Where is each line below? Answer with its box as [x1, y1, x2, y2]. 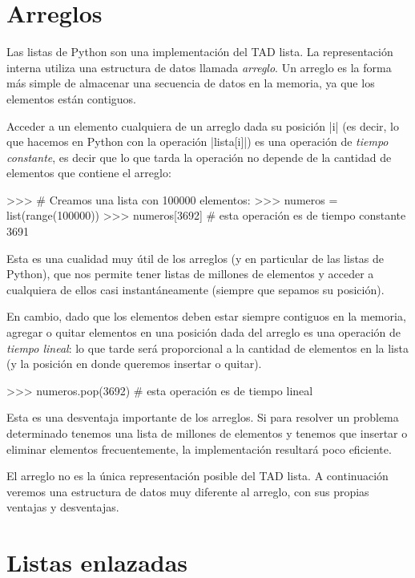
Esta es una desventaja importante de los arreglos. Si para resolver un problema [6, 409, 399, 426]
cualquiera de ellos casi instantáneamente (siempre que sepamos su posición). [6, 281, 385, 297]
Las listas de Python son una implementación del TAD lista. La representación [6, 43, 393, 60]
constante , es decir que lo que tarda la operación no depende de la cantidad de [6, 148, 392, 165]
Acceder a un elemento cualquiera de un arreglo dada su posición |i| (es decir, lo [6, 117, 400, 134]
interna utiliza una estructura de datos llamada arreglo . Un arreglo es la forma [6, 59, 392, 75]
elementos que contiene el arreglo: [6, 164, 171, 181]
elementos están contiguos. [6, 90, 136, 107]
